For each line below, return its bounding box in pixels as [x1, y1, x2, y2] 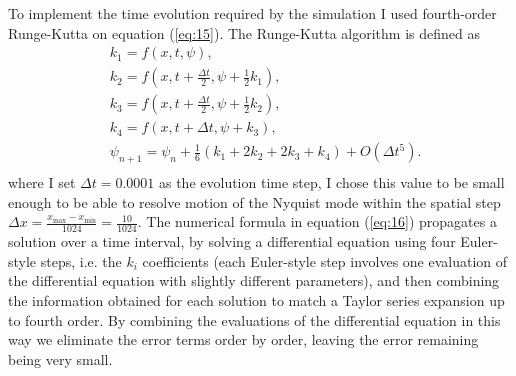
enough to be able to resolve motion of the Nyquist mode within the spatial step [8, 191, 501, 212]
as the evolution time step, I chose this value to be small [158, 172, 505, 193]
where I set [8, 172, 76, 193]
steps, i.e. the [40, 250, 122, 271]
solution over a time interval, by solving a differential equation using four [8, 231, 456, 252]
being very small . [8, 348, 113, 369]
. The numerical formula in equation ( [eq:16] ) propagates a [137, 211, 497, 232]
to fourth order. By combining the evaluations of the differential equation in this [8, 309, 501, 330]
